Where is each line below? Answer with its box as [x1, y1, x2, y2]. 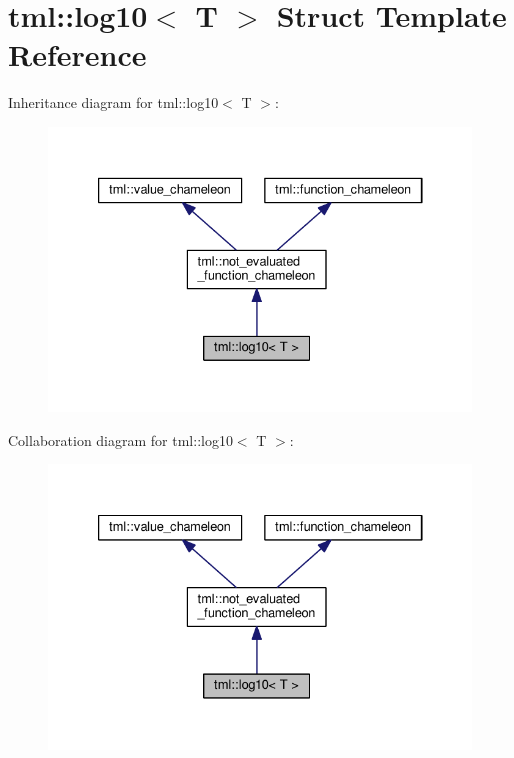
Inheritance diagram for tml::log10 [8, 92, 219, 113]
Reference [8, 34, 147, 75]
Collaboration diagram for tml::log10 [8, 429, 233, 450]
